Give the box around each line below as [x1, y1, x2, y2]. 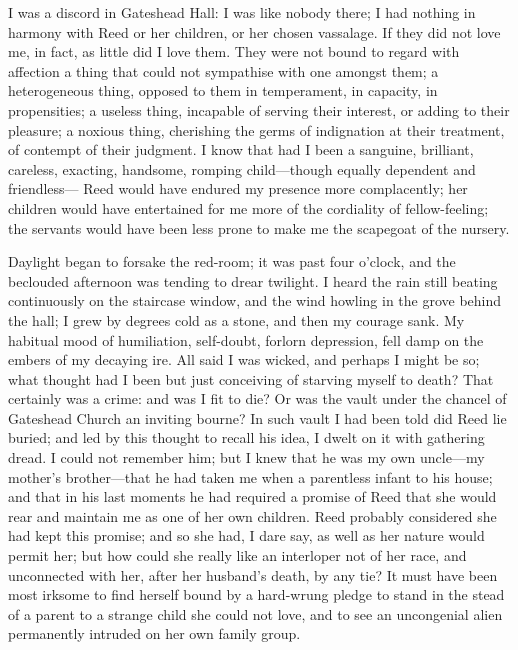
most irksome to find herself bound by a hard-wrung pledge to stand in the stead [8, 584, 505, 605]
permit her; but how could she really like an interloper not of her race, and [8, 545, 467, 566]
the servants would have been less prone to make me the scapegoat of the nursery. [8, 217, 510, 238]
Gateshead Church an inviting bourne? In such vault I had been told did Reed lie [8, 407, 507, 428]
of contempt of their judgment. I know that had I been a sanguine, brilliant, [8, 139, 474, 160]
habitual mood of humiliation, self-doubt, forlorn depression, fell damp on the [8, 329, 484, 350]
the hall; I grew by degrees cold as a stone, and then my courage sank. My [8, 309, 465, 330]
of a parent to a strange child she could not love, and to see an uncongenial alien [8, 603, 503, 624]
